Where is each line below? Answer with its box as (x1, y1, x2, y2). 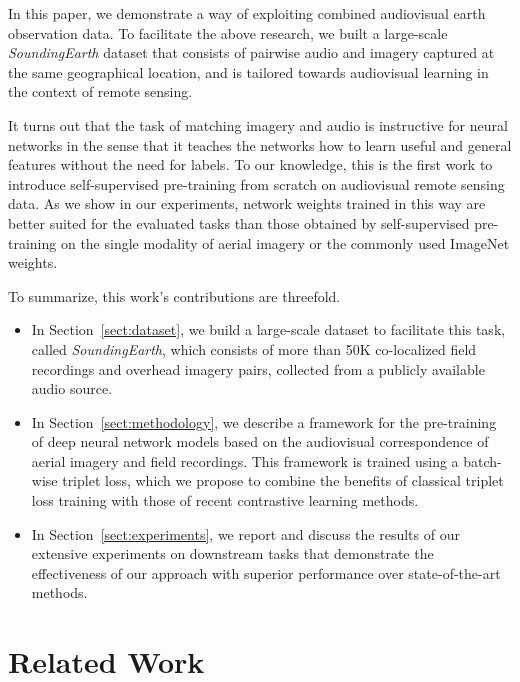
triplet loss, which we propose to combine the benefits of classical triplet (62, 470, 504, 491)
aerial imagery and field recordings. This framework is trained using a (31, 450, 459, 471)
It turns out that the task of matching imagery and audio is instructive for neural (8, 114, 508, 135)
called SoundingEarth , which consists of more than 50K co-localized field (31, 338, 477, 359)
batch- (463, 450, 502, 471)
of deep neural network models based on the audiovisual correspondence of (31, 431, 489, 452)
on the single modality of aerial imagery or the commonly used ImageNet (60, 232, 510, 253)
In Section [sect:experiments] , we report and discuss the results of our (31, 523, 460, 544)
